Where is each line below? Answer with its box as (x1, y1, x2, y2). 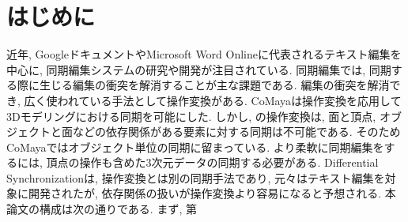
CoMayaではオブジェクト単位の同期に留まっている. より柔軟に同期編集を (6, 138, 384, 155)
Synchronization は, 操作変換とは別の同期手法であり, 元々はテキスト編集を (6, 169, 385, 186)
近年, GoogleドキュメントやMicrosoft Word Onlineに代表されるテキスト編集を (6, 46, 402, 62)
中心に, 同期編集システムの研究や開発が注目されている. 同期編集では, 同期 (6, 61, 391, 77)
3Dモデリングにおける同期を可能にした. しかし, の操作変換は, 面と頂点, (6, 107, 376, 124)
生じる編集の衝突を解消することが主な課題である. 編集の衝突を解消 (39, 77, 390, 93)
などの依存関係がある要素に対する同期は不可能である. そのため (72, 123, 401, 140)
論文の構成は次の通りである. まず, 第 (6, 201, 197, 217)
